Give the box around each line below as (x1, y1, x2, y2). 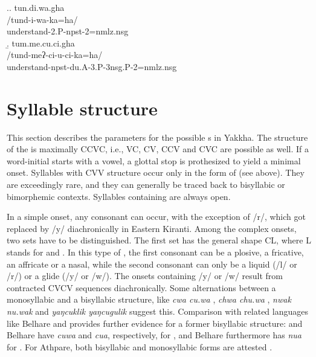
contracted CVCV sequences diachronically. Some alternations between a (7, 281, 276, 294)
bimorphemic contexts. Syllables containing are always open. (7, 190, 231, 202)
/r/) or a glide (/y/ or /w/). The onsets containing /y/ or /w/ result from (7, 269, 283, 282)
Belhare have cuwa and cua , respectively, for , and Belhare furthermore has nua (7, 329, 301, 341)
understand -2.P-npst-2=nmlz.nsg (7, 25, 129, 37)
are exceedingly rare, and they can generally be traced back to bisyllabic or (7, 178, 285, 191)
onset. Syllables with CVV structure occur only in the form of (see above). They (7, 166, 305, 179)
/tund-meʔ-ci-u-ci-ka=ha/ (7, 48, 103, 61)
